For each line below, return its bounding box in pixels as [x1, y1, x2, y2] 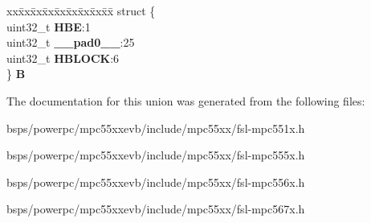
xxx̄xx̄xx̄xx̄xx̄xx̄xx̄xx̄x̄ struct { [6, 2, 156, 19]
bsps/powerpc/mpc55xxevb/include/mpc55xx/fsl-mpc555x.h [6, 147, 305, 163]
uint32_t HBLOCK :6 [6, 49, 120, 66]
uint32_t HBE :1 [6, 18, 91, 35]
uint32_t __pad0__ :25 [6, 34, 135, 51]
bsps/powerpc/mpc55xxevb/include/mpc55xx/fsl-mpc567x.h [6, 200, 305, 217]
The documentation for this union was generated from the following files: [6, 92, 365, 109]
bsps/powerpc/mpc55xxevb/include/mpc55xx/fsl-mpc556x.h [6, 173, 305, 190]
